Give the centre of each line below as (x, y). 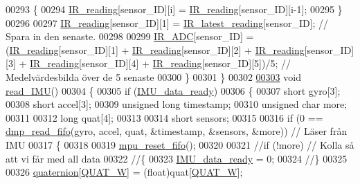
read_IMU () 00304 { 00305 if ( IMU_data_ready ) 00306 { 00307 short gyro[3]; (173, 90)
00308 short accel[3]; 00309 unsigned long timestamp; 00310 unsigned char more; (177, 104)
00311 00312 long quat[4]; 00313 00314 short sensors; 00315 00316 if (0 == (164, 117)
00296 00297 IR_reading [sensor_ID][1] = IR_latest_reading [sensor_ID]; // (167, 22)
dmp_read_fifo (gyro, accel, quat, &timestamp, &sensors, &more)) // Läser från (177, 131)
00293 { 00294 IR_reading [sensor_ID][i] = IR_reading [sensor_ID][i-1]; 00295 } (174, 9)
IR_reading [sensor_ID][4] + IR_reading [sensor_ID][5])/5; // (160, 63)
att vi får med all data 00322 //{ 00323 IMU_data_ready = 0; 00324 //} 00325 (177, 158)
